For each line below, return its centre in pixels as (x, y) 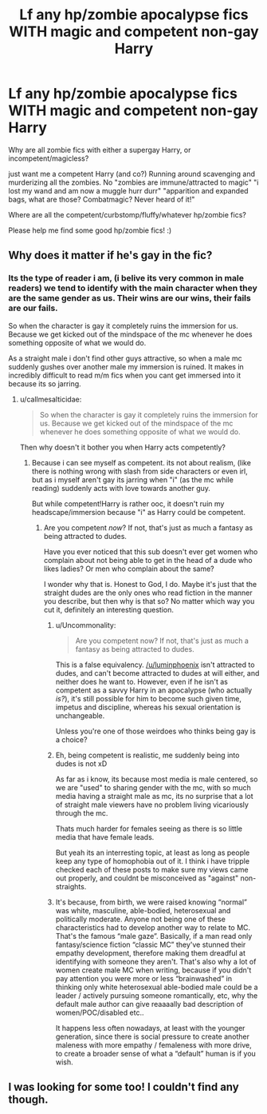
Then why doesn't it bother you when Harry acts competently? (122, 447)
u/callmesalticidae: (51, 399)
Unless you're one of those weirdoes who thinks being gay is (156, 731)
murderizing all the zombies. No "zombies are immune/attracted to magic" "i (133, 182)
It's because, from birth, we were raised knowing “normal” (151, 902)
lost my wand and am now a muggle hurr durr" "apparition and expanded (128, 190)
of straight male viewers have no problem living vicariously (152, 805)
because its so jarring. (45, 383)
